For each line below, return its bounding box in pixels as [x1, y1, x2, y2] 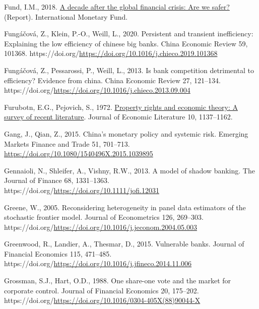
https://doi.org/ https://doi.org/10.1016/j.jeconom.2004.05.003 [4, 221, 197, 232]
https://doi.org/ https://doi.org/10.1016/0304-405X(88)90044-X [4, 295, 201, 305]
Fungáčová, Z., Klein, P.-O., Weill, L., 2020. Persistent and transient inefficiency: [4, 28, 253, 39]
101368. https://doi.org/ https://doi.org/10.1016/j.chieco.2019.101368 [4, 48, 218, 58]
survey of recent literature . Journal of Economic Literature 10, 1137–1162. [4, 111, 233, 122]
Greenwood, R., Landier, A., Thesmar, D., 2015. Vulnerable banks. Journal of [4, 238, 244, 249]
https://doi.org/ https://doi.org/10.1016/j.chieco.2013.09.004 [4, 85, 190, 95]
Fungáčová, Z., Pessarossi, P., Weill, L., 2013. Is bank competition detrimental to [4, 65, 254, 75]
